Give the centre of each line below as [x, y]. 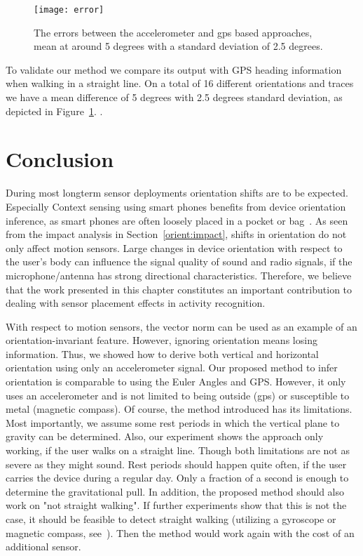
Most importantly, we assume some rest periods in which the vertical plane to [173, 422]
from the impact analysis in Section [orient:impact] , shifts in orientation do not [176, 234]
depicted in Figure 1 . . [54, 111]
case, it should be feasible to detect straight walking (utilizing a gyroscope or [171, 519]
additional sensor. [43, 547]
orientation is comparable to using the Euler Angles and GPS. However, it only [176, 382]
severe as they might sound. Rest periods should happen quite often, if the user [176, 464]
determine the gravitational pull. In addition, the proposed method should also [175, 491]
